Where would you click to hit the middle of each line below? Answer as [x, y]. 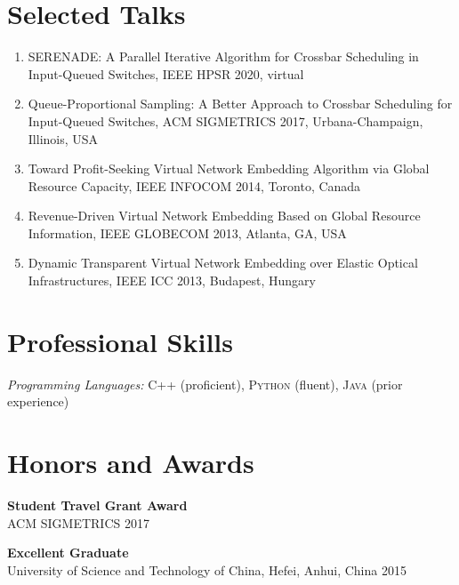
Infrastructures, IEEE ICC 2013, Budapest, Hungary [172, 280]
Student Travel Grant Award [97, 505]
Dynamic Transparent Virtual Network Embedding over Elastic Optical [223, 263]
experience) [38, 401]
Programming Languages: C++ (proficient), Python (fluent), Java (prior [205, 384]
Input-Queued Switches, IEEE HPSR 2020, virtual [166, 73]
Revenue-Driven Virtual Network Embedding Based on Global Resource [224, 216]
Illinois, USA [63, 138]
